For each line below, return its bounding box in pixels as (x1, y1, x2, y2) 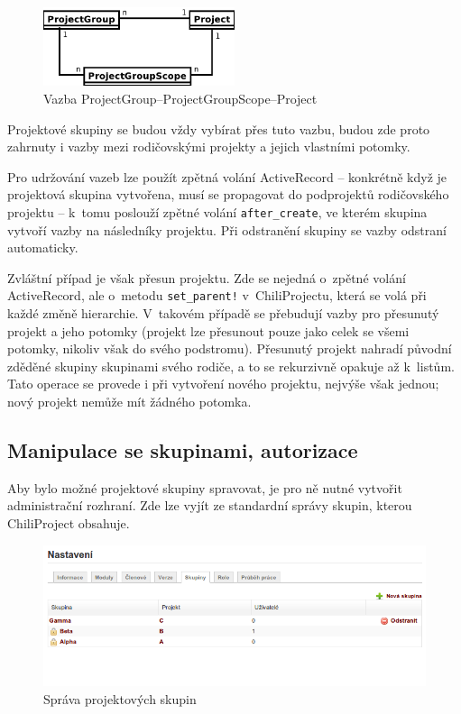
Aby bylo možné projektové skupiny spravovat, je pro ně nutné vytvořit (7, 478, 402, 497)
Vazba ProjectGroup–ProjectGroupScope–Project (43, 88, 318, 107)
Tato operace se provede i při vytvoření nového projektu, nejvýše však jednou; (7, 374, 439, 393)
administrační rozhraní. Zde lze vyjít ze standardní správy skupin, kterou (7, 496, 412, 515)
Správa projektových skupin (43, 690, 197, 709)
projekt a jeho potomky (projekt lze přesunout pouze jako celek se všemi (7, 321, 410, 340)
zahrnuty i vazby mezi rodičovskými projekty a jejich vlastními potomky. (7, 137, 410, 156)
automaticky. (7, 238, 78, 257)
